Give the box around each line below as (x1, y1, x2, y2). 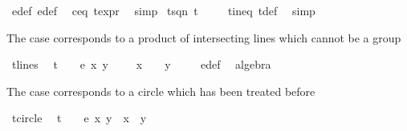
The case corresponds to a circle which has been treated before (6, 82, 315, 99)
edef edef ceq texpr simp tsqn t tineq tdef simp (11, 2, 315, 18)
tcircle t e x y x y (11, 109, 147, 126)
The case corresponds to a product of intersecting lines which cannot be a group (6, 29, 401, 46)
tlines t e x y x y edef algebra (11, 56, 271, 73)
